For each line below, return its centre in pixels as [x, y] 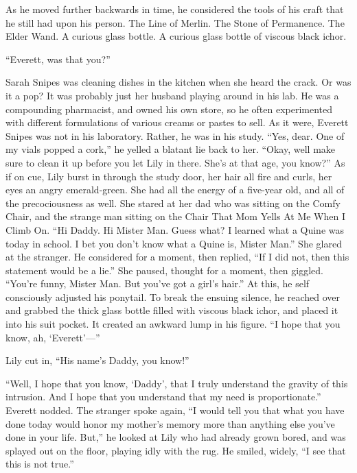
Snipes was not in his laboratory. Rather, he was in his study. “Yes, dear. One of [175, 135]
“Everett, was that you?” [58, 59]
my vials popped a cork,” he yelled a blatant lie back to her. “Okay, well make [171, 149]
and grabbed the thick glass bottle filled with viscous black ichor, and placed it [172, 310]
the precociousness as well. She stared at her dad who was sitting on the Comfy [173, 203]
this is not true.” [40, 464]
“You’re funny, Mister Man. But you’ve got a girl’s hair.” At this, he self [158, 283]
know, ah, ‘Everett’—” [53, 337]
